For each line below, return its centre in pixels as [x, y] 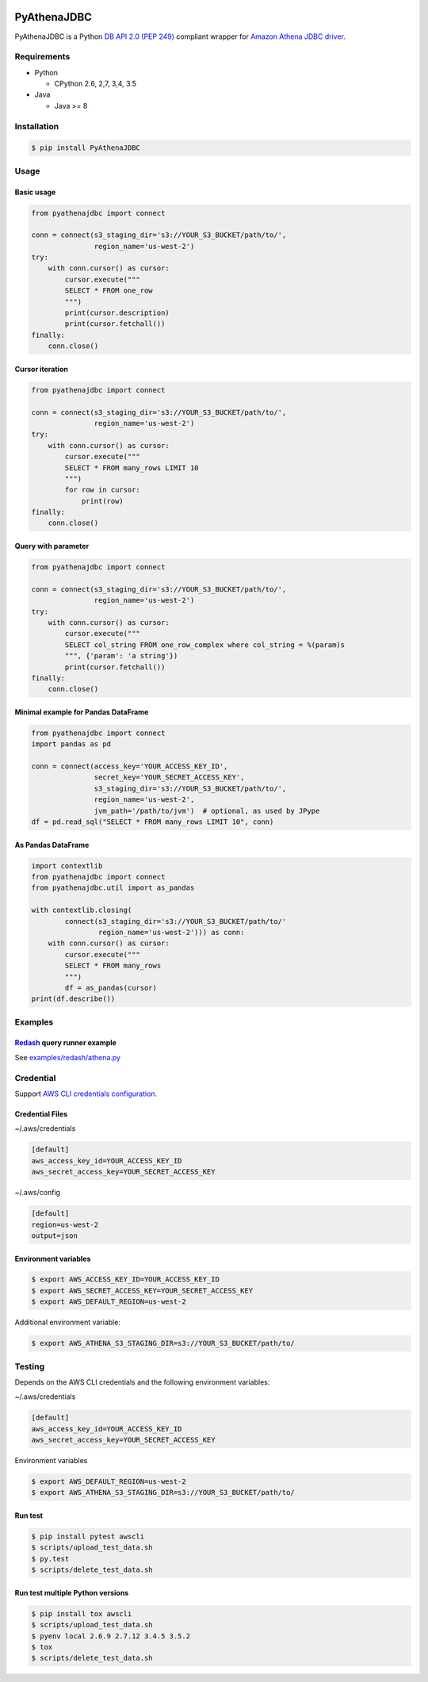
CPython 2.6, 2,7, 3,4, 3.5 [95, 84]
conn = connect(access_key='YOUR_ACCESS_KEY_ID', [130, 766]
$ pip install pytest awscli [88, 1537]
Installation [37, 126]
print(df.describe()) [73, 999]
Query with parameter [52, 546]
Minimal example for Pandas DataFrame [82, 712]
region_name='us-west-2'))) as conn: [171, 932]
